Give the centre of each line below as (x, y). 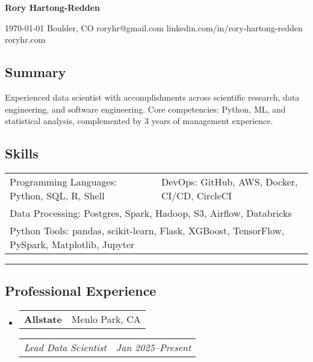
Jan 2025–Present (153, 348)
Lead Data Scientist (65, 348)
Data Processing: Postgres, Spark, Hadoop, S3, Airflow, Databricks (151, 213)
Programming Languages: (64, 181)
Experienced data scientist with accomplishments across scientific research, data (152, 97)
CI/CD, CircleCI (197, 195)
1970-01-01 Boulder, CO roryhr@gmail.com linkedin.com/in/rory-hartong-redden (154, 27)
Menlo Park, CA (106, 319)
